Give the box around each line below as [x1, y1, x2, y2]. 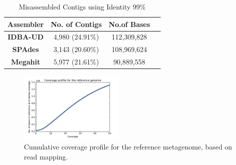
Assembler [7, 18, 44, 29]
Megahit [11, 56, 40, 67]
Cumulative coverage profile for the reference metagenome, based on [24, 141, 233, 151]
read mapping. [24, 151, 68, 161]
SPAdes [12, 44, 39, 54]
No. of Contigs [50, 18, 102, 29]
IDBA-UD [7, 31, 44, 42]
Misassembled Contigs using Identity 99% [18, 1, 146, 11]
